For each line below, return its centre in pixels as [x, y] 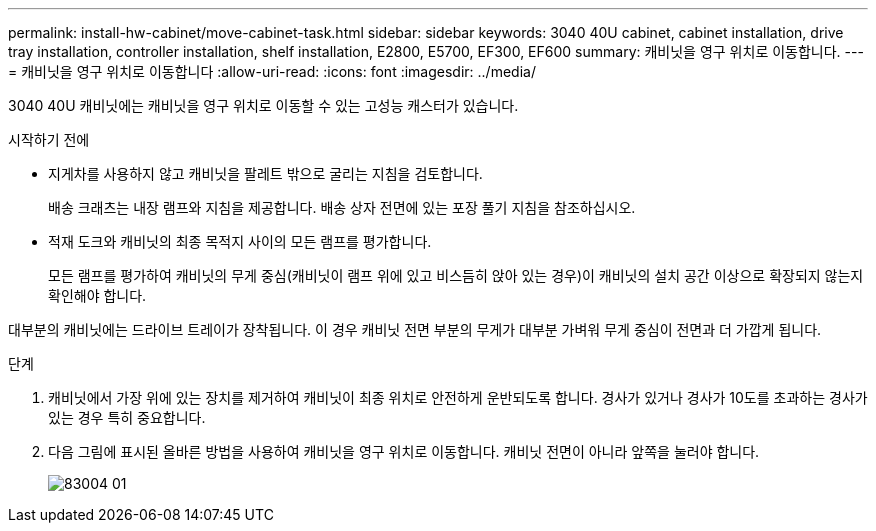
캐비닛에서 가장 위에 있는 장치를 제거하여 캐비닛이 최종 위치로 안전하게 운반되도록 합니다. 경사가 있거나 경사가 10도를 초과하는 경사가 [458, 397]
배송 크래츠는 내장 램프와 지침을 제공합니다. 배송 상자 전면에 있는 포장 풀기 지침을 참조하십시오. [342, 207]
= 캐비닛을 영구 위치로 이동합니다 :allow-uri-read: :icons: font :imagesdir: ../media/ [272, 71]
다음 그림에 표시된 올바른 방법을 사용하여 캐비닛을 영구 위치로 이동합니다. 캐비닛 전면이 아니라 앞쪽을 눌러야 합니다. [404, 451]
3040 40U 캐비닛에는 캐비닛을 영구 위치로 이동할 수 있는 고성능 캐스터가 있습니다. [263, 105]
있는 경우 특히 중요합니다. [127, 417]
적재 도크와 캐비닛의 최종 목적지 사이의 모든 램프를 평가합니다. [240, 241]
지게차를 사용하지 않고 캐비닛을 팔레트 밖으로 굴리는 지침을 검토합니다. [265, 173]
